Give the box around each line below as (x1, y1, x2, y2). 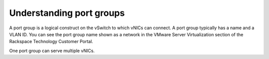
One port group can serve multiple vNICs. (9, 48, 95, 54)
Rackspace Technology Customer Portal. (9, 39, 93, 45)
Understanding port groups (9, 7, 125, 18)
